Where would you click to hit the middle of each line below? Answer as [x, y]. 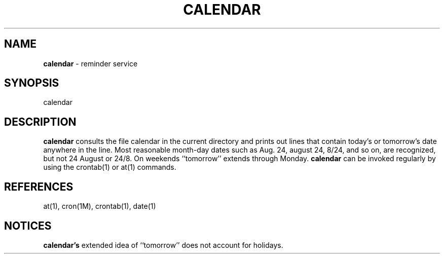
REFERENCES [39, 187]
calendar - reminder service [90, 63]
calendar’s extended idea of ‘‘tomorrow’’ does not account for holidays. [163, 245]
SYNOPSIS [32, 83]
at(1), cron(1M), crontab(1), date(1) [100, 206]
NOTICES [28, 226]
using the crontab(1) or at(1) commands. [110, 167]
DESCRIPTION [40, 122]
